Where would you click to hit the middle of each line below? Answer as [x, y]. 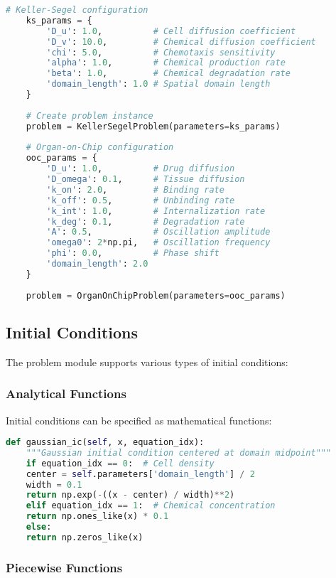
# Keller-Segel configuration [77, 10]
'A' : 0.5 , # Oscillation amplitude [158, 232]
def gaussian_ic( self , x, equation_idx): [105, 443]
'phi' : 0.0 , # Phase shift [133, 253]
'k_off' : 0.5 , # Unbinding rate [141, 200]
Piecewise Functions [64, 567]
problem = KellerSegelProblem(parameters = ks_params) [153, 126]
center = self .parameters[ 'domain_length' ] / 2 [140, 474]
